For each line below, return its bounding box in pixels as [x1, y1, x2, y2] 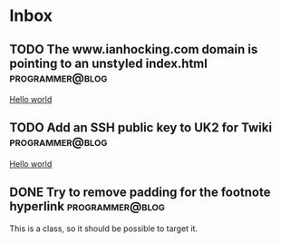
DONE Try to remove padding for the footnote [9, 185, 271, 200]
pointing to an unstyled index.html [9, 55, 208, 71]
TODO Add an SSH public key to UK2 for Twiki [9, 120, 273, 136]
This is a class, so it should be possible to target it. [9, 223, 198, 234]
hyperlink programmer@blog [9, 199, 166, 214]
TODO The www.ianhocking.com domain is [9, 42, 258, 57]
